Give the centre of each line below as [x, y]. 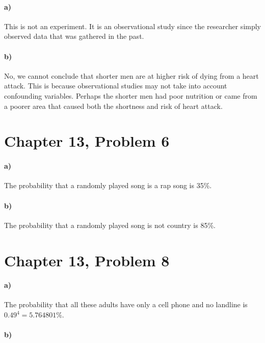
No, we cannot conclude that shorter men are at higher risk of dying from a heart [131, 75]
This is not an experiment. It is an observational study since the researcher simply [132, 26]
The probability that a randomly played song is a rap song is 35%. [108, 185]
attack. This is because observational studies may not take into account [116, 86]
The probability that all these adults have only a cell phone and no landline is [126, 304]
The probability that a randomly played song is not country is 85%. [110, 225]
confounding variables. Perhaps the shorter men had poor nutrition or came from [131, 95]
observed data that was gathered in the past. [74, 36]
